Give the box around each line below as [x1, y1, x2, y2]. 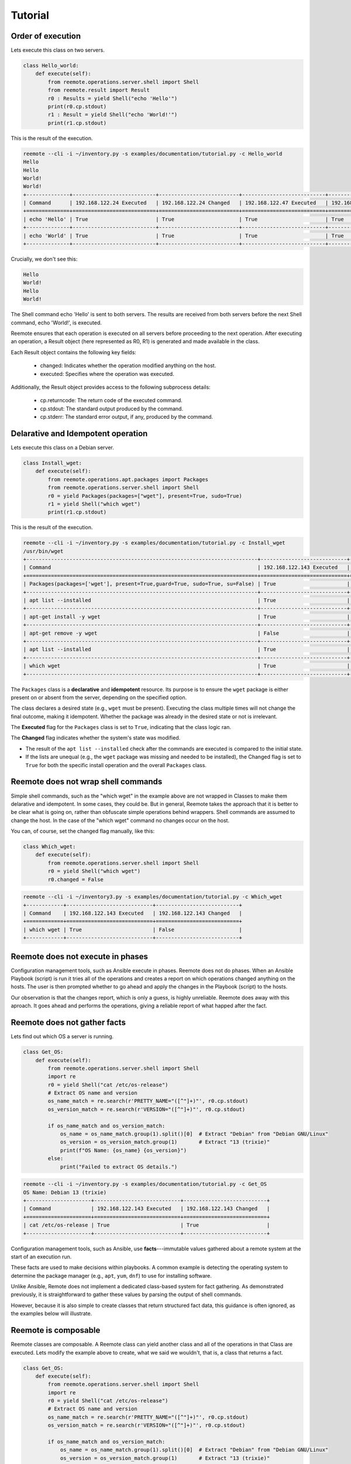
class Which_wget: [23, 843, 76, 850]
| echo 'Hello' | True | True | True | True [23, 216, 345, 223]
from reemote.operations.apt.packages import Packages [47, 476, 209, 483]
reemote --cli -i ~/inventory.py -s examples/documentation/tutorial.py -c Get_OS [23, 1181, 267, 1188]
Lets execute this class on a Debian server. [11, 444, 114, 451]
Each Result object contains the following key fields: [11, 348, 137, 355]
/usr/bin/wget [23, 548, 64, 555]
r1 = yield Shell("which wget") [47, 501, 140, 507]
